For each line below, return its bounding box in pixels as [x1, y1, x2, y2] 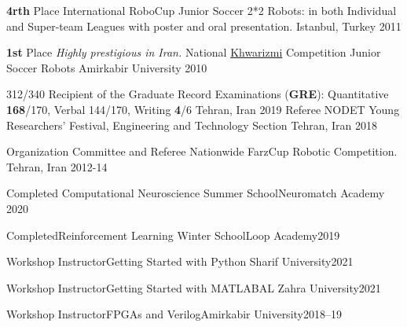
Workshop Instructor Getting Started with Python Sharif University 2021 [6, 253, 354, 270]
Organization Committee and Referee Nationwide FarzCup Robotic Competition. [6, 143, 398, 160]
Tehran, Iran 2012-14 [6, 158, 108, 175]
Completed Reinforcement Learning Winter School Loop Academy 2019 [6, 226, 340, 243]
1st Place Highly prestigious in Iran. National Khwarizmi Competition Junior [6, 44, 381, 61]
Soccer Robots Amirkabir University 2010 [6, 59, 207, 75]
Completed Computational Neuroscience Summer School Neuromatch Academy [6, 185, 385, 201]
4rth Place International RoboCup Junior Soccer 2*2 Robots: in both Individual [6, 2, 397, 18]
